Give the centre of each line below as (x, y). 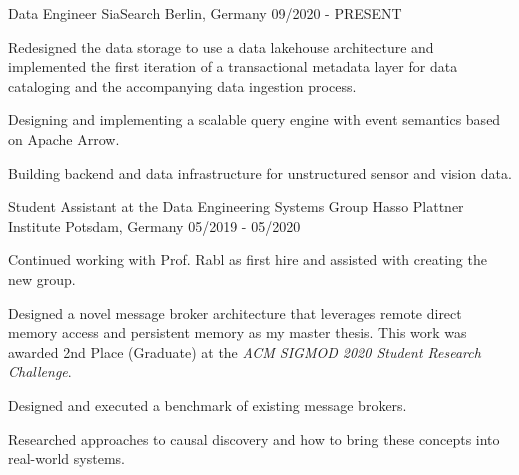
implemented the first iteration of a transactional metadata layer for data (233, 66)
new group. (42, 278)
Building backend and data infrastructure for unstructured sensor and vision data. (260, 172)
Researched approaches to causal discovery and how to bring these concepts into (254, 438)
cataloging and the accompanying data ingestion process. (182, 85)
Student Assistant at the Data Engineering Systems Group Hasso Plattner (236, 206)
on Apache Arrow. (64, 138)
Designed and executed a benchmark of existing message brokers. (207, 404)
